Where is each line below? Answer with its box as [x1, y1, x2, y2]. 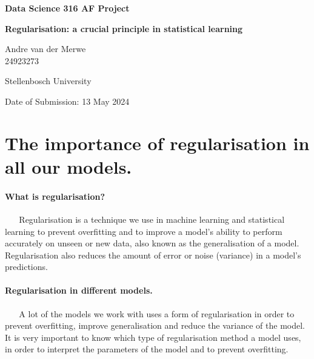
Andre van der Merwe [5, 42, 86, 55]
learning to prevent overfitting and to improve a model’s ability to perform [5, 225, 282, 237]
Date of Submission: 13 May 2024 [5, 94, 130, 107]
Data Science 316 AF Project [5, 2, 130, 14]
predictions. [5, 260, 48, 273]
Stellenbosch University [5, 74, 92, 87]
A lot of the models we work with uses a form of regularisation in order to [19, 307, 295, 320]
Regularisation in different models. [5, 284, 153, 297]
